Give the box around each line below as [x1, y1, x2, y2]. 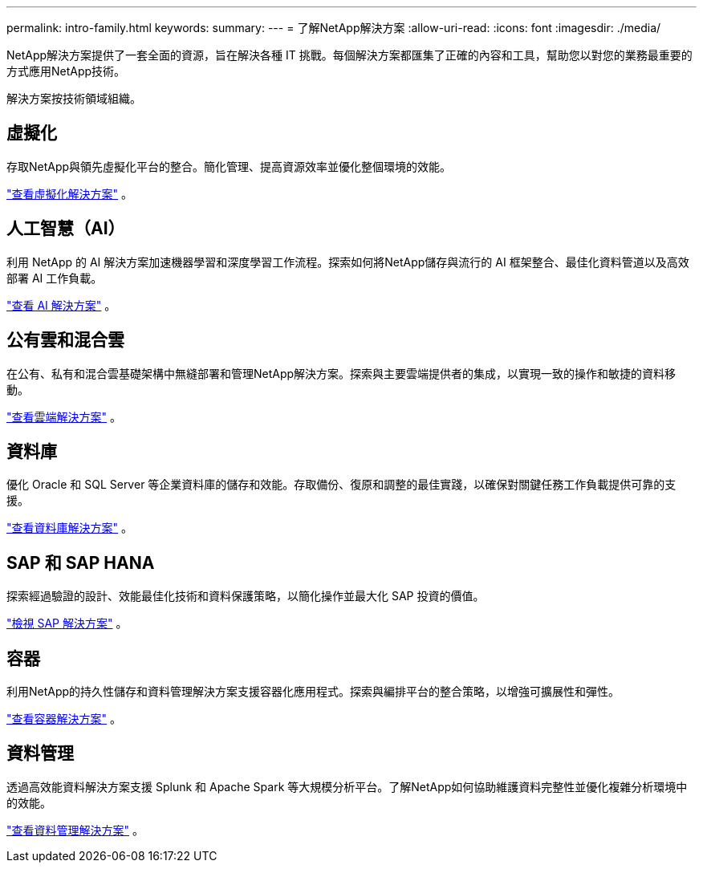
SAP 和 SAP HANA [6, 552, 155, 573]
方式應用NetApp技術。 [6, 64, 126, 78]
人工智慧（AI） [6, 218, 125, 239]
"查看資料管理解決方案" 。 [6, 822, 144, 837]
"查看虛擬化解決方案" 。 [6, 186, 132, 201]
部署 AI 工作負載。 [6, 270, 103, 285]
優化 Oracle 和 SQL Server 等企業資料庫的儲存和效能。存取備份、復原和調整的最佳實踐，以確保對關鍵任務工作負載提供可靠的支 [6, 477, 677, 492]
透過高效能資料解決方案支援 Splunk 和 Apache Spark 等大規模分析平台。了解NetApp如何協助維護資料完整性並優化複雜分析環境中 [6, 779, 688, 794]
